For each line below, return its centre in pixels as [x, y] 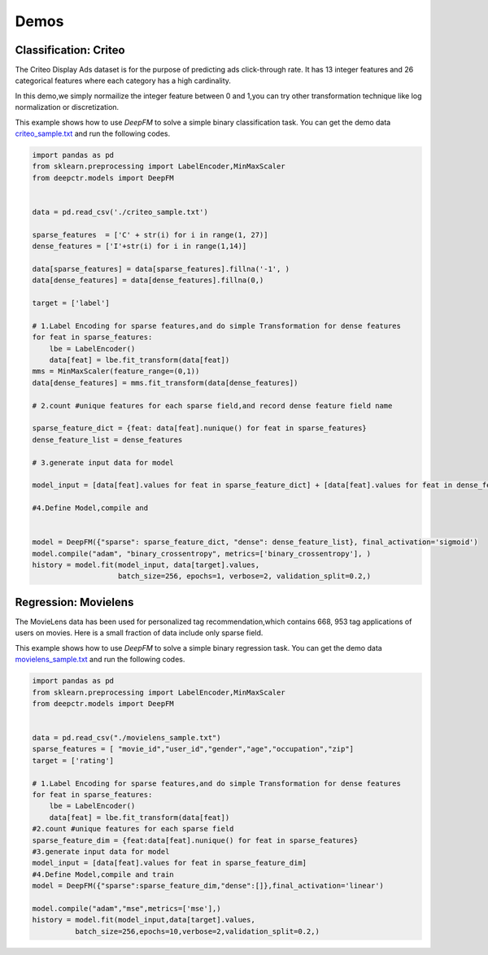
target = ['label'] [71, 303]
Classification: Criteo [70, 50]
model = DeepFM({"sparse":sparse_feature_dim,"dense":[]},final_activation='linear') [208, 886]
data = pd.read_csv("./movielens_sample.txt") [126, 738]
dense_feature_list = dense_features [107, 440]
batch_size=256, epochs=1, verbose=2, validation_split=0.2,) [245, 576]
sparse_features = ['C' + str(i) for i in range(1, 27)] [150, 235]
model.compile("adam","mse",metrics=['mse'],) [126, 908]
